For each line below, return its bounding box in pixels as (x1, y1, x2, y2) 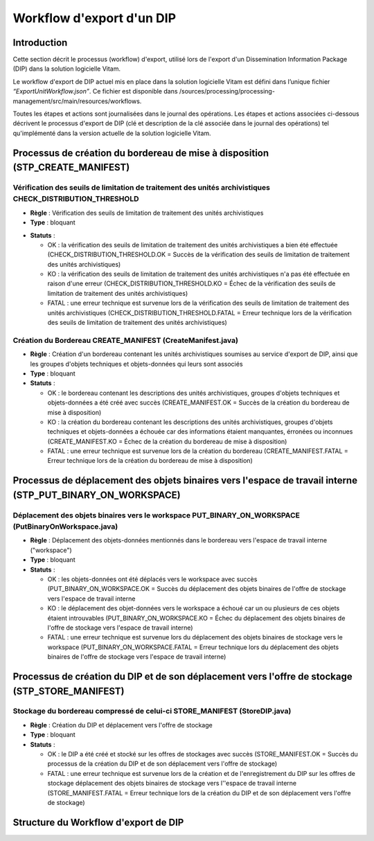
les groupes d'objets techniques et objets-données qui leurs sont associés (30, 360, 243, 368)
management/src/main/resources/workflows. (12, 97, 142, 105)
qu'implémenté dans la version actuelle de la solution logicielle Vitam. (12, 129, 211, 137)
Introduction (12, 37, 68, 48)
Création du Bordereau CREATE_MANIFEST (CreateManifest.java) (12, 335, 239, 345)
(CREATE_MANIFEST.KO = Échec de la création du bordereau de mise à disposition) (47, 437, 287, 445)
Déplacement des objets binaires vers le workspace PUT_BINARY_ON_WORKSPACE (12, 510, 301, 520)
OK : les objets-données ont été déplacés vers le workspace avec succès (47, 575, 258, 583)
